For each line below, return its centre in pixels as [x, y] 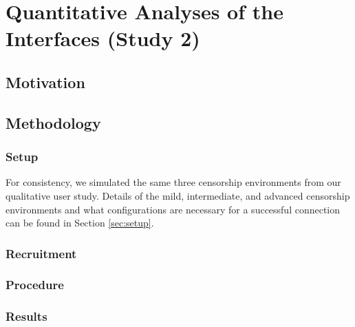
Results [26, 316]
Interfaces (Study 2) [103, 38]
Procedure [35, 285]
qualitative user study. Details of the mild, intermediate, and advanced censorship [178, 195]
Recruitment [41, 253]
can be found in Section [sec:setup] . [80, 223]
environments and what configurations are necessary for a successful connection [173, 209]
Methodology [53, 122]
